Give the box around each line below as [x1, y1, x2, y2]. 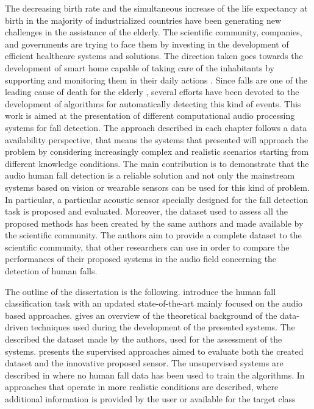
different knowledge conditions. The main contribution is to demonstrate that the [5, 157, 309, 169]
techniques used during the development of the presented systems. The [30, 321, 295, 333]
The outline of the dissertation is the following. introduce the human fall [5, 285, 276, 297]
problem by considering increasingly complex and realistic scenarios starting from [5, 145, 309, 158]
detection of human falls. [5, 265, 98, 277]
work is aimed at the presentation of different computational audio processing [5, 109, 295, 122]
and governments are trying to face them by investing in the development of [5, 37, 289, 50]
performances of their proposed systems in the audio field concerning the [5, 252, 277, 265]
